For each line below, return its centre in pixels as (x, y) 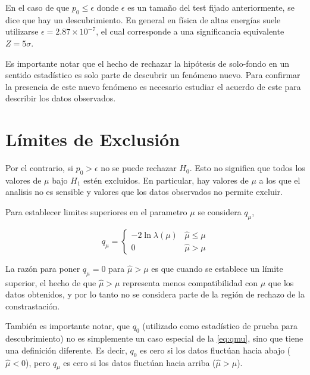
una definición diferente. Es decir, (66, 350)
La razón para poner (43, 268)
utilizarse (22, 31)
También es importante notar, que (68, 326)
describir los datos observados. (61, 98)
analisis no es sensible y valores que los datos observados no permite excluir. (144, 192)
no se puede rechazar (139, 168)
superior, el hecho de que (51, 282)
